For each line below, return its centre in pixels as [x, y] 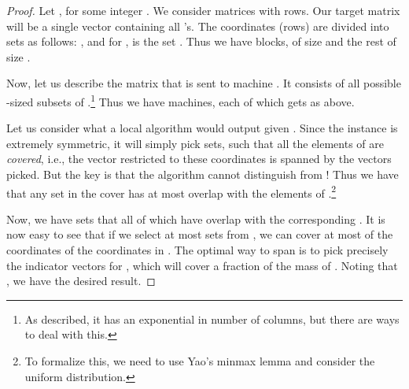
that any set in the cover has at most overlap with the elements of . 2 [171, 191]
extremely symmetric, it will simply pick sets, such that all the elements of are [195, 143]
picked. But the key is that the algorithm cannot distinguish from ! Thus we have [203, 174]
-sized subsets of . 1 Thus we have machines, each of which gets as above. [181, 100]
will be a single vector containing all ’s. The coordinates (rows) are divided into [198, 26]
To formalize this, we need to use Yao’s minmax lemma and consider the [200, 361]
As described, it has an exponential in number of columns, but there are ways [212, 319]
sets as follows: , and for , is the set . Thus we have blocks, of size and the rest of [201, 41]
